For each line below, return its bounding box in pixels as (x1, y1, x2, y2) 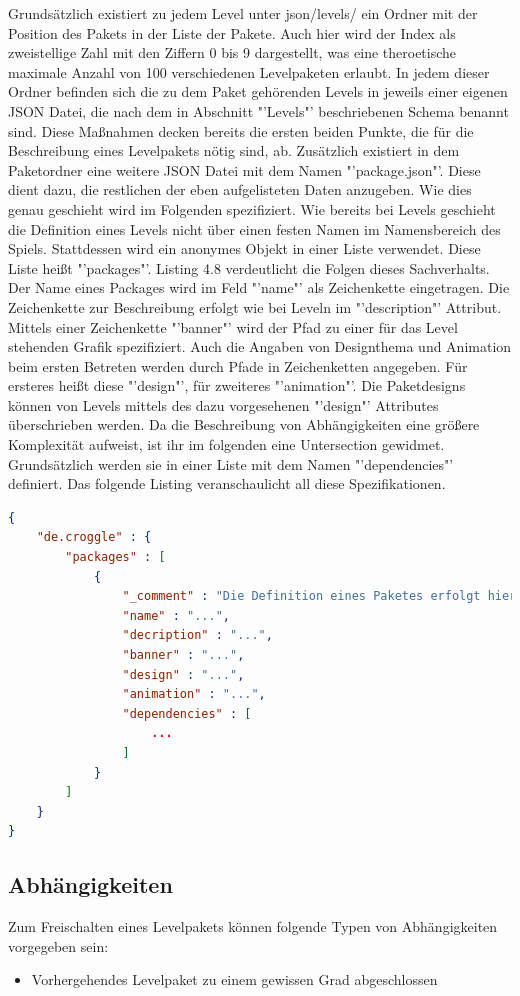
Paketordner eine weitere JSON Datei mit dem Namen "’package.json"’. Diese (8, 159, 481, 180)
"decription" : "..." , (122, 628, 273, 643)
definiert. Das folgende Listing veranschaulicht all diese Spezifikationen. (8, 473, 446, 494)
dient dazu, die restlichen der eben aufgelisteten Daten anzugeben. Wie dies (8, 179, 472, 200)
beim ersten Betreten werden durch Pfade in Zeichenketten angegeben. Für (8, 355, 468, 376)
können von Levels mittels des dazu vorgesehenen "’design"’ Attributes (8, 394, 439, 415)
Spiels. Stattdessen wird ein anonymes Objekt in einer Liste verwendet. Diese (8, 238, 481, 259)
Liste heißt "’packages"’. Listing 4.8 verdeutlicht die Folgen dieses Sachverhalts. (8, 257, 490, 278)
